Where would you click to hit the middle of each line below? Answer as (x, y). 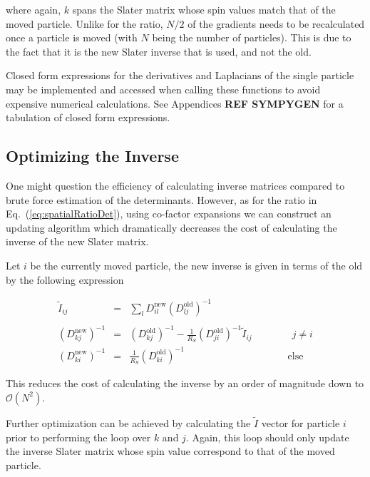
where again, (34, 9)
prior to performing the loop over (78, 437)
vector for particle (300, 423)
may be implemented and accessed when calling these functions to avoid (163, 89)
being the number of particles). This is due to (252, 37)
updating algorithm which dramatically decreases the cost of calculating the (171, 227)
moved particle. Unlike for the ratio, (84, 23)
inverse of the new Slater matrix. (77, 241)
